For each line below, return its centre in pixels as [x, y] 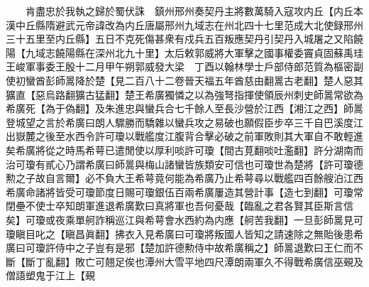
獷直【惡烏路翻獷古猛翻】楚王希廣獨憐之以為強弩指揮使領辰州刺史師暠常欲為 [184, 94]
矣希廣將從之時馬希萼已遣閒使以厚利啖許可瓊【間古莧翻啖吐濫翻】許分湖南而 [184, 150]
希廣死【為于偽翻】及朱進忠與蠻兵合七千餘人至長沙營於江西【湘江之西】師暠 [184, 108]
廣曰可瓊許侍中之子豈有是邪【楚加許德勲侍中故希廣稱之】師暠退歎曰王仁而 [180, 248]
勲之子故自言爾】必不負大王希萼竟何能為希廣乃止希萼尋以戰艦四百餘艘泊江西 [184, 178]
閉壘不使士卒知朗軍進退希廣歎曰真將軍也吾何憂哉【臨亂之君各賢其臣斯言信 [180, 206]
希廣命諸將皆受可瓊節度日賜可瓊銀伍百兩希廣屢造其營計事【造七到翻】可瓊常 [184, 191]
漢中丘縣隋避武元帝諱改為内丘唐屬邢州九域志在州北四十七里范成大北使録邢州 [184, 25]
